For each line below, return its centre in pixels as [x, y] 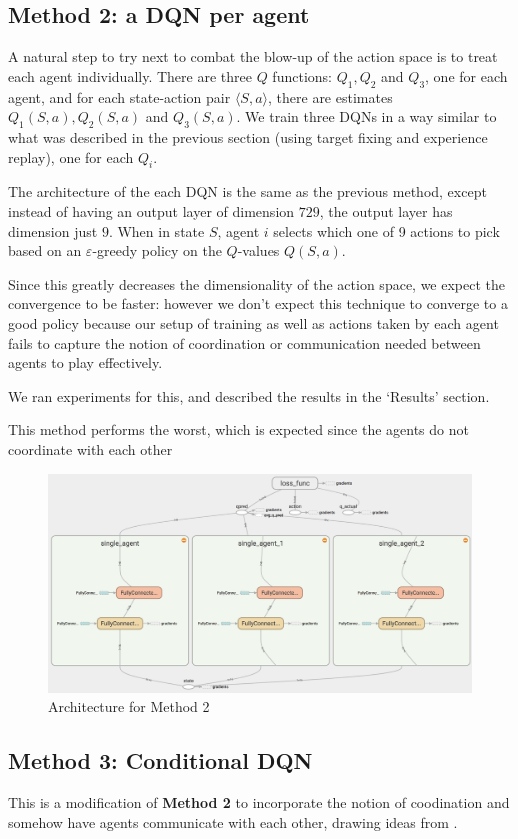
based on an [45, 250]
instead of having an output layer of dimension [151, 210]
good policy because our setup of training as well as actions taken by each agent [253, 322]
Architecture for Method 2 [129, 706]
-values [258, 250]
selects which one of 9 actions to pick [386, 230]
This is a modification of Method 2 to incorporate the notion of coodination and [259, 801]
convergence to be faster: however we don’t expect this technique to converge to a [258, 303]
